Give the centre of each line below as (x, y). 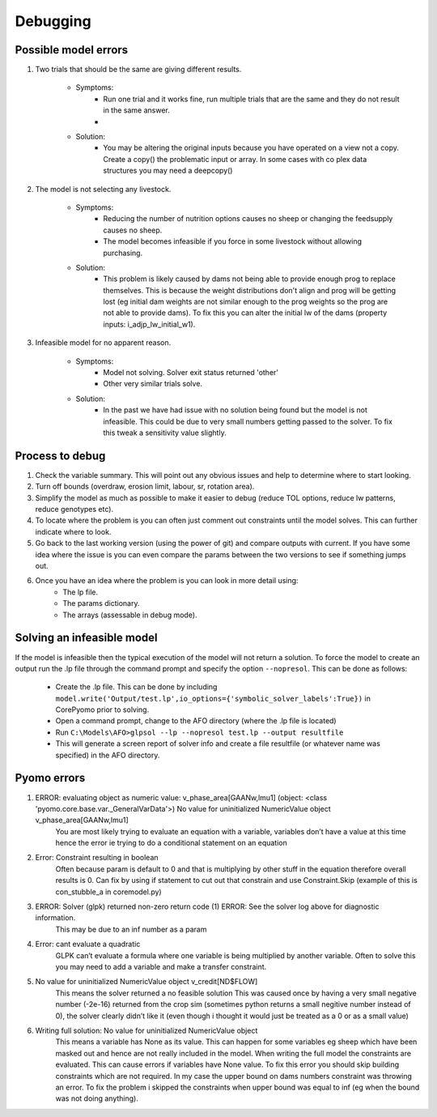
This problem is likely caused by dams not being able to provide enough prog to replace (249, 279)
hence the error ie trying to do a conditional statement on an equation (171, 843)
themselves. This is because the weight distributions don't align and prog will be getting (250, 290)
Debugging (53, 21)
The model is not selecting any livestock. (103, 189)
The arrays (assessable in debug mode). (130, 615)
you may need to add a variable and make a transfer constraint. (161, 967)
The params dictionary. (101, 603)
